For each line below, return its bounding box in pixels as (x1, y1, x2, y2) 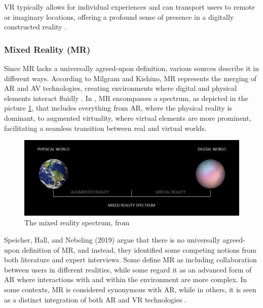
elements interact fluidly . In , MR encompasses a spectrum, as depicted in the (4, 92, 248, 103)
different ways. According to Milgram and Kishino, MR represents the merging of (4, 73, 257, 83)
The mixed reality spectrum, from (24, 217, 130, 228)
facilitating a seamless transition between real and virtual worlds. (4, 122, 207, 133)
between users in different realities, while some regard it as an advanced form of (4, 264, 252, 275)
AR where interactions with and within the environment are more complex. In (4, 274, 247, 285)
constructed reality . (4, 21, 67, 32)
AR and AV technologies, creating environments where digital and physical (4, 83, 237, 93)
